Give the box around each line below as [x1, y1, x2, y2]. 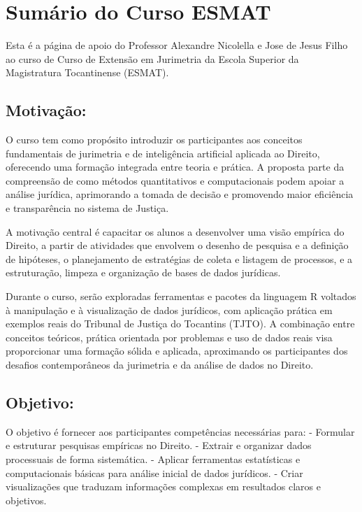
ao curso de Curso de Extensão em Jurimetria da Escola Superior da [6, 51, 299, 66]
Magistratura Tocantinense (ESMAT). [6, 65, 169, 80]
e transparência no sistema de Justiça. [6, 201, 169, 215]
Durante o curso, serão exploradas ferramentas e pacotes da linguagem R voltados [6, 289, 356, 304]
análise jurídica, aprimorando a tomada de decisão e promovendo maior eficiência [6, 187, 354, 201]
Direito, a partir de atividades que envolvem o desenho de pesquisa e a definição [6, 238, 349, 253]
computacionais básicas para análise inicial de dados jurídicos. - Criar [6, 465, 303, 480]
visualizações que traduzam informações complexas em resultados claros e [6, 479, 321, 494]
